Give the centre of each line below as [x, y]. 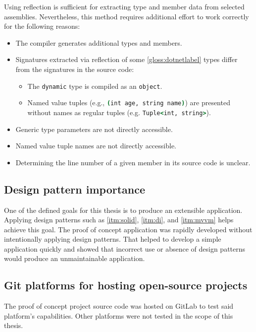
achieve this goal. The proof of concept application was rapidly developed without [128, 229]
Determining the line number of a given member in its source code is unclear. [133, 162]
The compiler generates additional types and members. [99, 42]
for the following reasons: [42, 26]
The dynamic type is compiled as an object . [95, 86]
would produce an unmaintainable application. [75, 258]
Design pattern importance [75, 189]
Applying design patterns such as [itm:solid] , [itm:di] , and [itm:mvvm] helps [119, 220]
